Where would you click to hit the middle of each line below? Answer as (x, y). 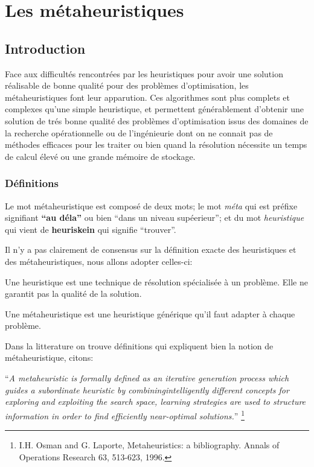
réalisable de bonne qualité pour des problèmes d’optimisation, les (127, 85)
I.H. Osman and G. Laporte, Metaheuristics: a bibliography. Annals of (149, 445)
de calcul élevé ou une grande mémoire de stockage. (100, 156)
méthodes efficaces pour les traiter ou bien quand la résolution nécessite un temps (156, 145)
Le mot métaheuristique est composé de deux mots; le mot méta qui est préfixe (151, 205)
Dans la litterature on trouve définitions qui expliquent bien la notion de (139, 345)
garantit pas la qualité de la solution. (73, 294)
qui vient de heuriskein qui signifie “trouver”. (91, 229)
